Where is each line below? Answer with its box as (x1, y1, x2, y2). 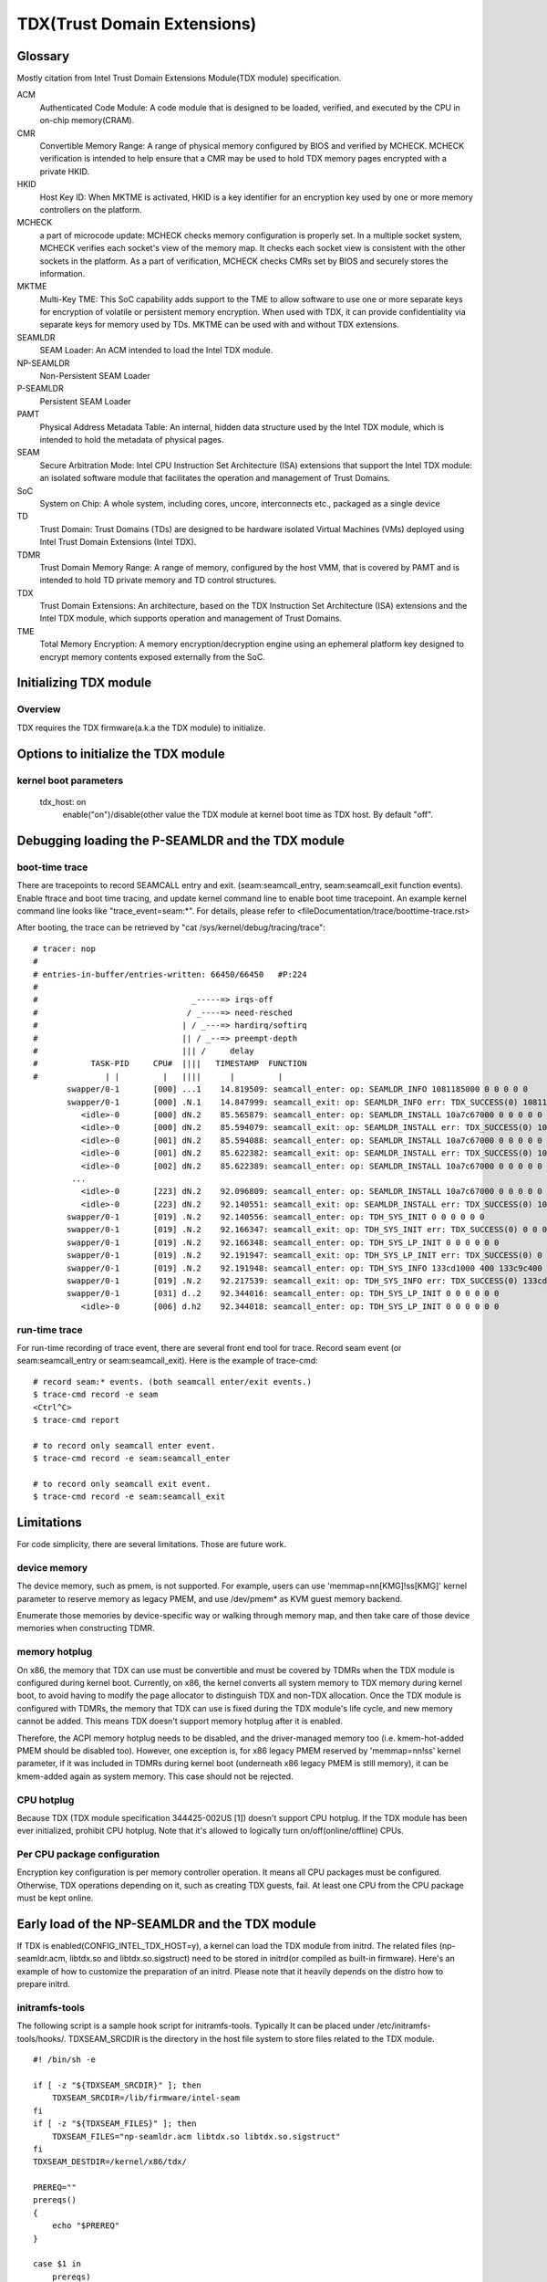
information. (39, 267, 86, 278)
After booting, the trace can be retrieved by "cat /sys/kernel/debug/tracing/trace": (16, 922, 325, 933)
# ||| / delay (33, 1046, 254, 1056)
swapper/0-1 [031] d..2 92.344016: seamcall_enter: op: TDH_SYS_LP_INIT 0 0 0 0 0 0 (67, 1288, 500, 1299)
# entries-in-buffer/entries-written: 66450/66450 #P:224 (33, 968, 307, 979)
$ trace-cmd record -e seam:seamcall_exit (33, 1492, 226, 1502)
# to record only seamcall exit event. (33, 1479, 212, 1489)
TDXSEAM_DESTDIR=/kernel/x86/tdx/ (33, 2157, 187, 2167)
